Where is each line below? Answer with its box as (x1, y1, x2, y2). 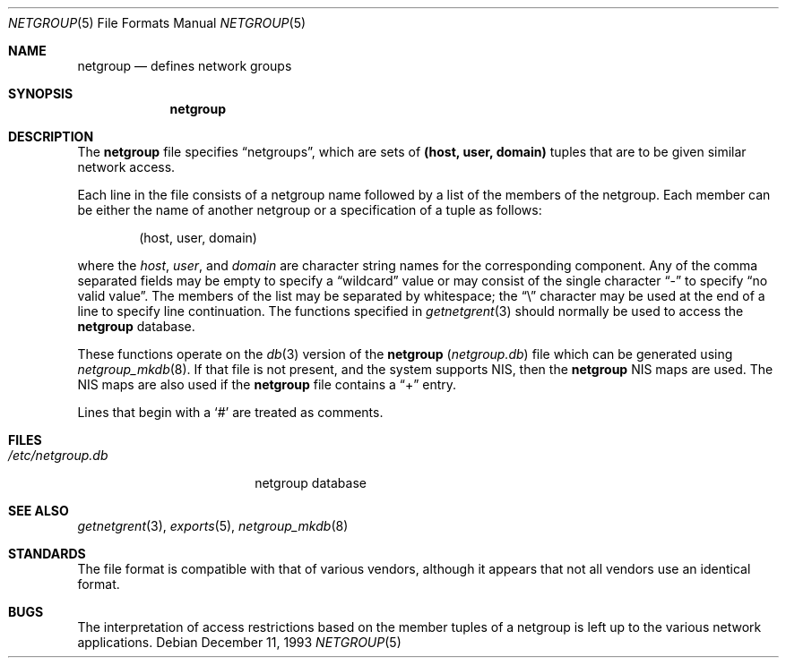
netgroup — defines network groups (77, 58, 292, 73)
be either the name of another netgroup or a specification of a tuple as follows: (77, 202, 542, 217)
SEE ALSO (8, 503, 69, 518)
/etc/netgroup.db (8, 448, 108, 463)
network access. (77, 159, 176, 175)
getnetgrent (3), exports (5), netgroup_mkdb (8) (77, 518, 349, 533)
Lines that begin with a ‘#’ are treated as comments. (77, 405, 384, 420)
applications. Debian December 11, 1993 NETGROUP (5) (77, 635, 402, 650)
